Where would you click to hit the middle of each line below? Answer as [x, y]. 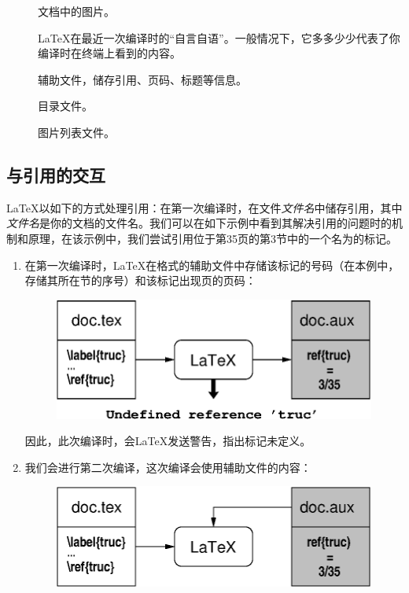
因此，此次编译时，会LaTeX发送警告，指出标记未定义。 [168, 441]
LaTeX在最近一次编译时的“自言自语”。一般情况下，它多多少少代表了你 [219, 37]
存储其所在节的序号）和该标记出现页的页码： [140, 280]
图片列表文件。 [76, 132]
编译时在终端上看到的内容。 [109, 53]
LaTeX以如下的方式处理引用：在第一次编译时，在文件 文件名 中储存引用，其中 [204, 207]
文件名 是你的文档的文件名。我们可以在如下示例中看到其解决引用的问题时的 [199, 223]
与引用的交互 [56, 174]
